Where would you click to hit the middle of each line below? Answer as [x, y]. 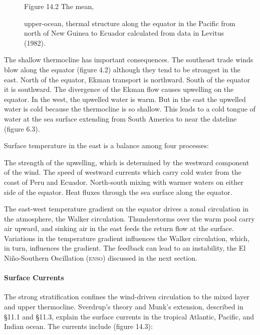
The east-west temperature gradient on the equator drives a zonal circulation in [126, 209]
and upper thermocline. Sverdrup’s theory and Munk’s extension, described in [124, 307]
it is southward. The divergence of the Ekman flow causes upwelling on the [119, 89]
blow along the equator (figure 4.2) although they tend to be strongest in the [122, 69]
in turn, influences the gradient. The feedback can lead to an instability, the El [125, 248]
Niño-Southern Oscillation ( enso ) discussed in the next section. [101, 258]
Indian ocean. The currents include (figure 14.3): [78, 326]
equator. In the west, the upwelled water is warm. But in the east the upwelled [125, 99]
